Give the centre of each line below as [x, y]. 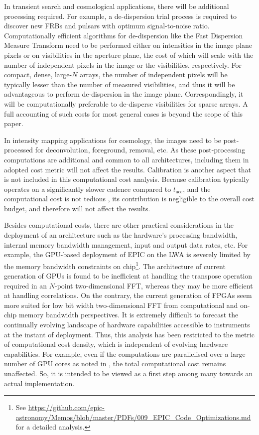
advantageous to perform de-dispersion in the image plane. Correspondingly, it [124, 94]
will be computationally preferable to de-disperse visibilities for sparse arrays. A [126, 103]
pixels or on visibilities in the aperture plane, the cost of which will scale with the [129, 55]
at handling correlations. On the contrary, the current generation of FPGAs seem [128, 295]
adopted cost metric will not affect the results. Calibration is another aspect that [128, 169]
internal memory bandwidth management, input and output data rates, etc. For [126, 244]
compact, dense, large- [38, 74]
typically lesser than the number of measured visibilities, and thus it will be [120, 84]
